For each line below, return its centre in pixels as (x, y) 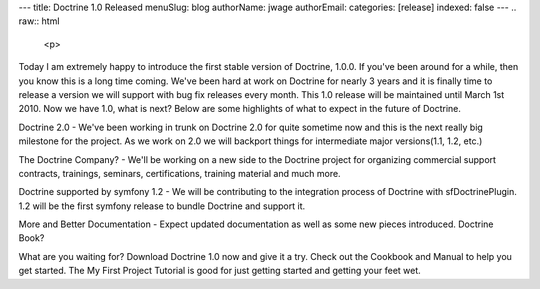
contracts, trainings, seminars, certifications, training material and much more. (179, 173)
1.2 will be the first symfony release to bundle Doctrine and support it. (162, 206)
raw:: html (39, 21)
